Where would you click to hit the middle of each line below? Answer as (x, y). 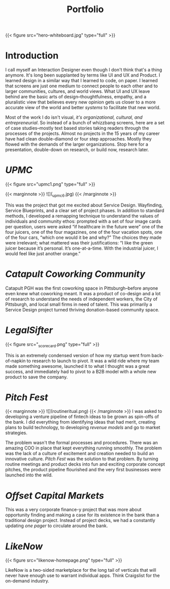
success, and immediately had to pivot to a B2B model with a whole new (81, 371)
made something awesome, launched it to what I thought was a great (77, 366)
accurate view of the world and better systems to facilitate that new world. (83, 108)
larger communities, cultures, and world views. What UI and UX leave (78, 91)
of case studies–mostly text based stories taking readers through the (77, 128)
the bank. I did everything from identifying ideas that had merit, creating (80, 422)
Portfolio (85, 9)
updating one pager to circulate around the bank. (57, 526)
